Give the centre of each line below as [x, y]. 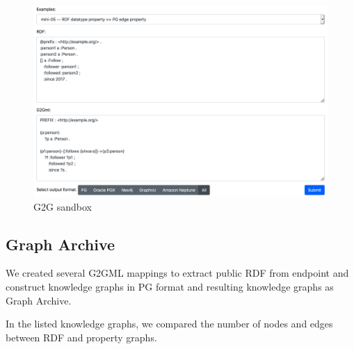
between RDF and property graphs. [81, 337]
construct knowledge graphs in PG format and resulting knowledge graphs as [170, 286]
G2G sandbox [63, 206]
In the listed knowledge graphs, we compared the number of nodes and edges [169, 324]
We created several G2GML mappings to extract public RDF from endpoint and [177, 273]
